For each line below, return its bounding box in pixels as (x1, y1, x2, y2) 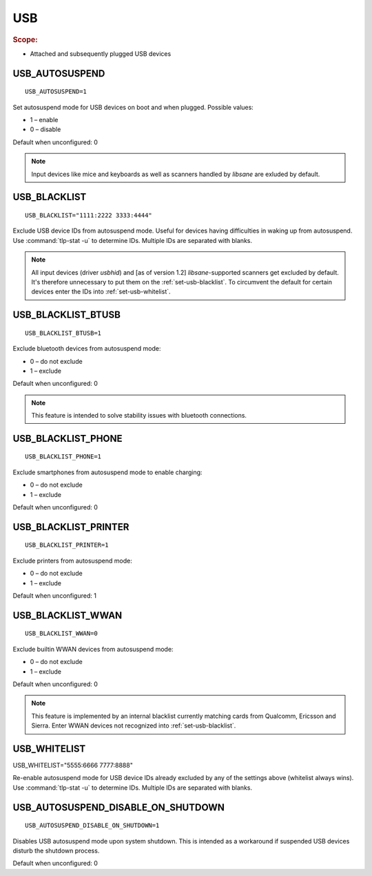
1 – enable (30, 116, 59, 124)
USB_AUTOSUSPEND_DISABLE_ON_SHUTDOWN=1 (25, 821, 160, 830)
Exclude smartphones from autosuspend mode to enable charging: (12, 468, 203, 476)
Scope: (12, 35, 38, 44)
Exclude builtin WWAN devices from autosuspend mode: (12, 645, 174, 653)
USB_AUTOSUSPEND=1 (25, 88, 87, 96)
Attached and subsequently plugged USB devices (30, 49, 172, 58)
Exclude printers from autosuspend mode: (12, 556, 132, 565)
